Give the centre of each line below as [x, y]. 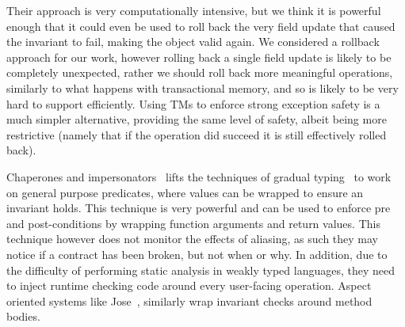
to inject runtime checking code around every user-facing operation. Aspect [189, 285]
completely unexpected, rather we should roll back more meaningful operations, [200, 72]
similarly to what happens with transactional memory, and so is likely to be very [202, 87]
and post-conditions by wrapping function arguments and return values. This [193, 223]
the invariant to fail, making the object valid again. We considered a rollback [193, 42]
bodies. [23, 316]
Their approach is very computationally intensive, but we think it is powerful [194, 10]
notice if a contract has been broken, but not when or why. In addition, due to [197, 254]
